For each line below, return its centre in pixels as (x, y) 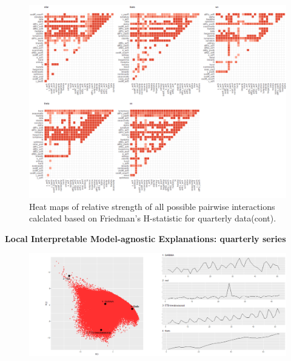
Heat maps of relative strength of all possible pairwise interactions (152, 206)
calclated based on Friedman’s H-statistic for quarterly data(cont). (153, 218)
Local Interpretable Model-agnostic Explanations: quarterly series (145, 238)
